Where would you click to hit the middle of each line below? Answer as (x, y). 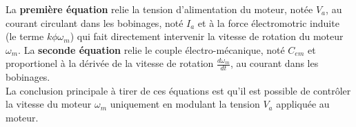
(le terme (25, 36)
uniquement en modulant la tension (185, 104)
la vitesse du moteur (49, 104)
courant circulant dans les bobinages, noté (95, 22)
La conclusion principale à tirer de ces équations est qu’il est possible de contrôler (178, 90)
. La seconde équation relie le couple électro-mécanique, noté (151, 49)
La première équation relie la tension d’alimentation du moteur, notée (159, 9)
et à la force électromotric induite (268, 22)
